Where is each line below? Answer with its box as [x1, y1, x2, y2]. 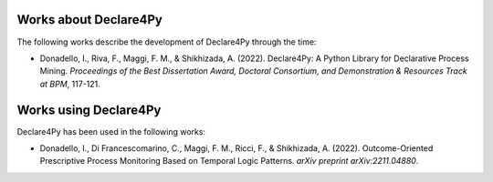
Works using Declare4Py [16, 102, 162, 117]
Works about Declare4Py [16, 12, 163, 27]
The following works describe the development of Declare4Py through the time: [16, 36, 317, 47]
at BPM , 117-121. [39, 78, 100, 89]
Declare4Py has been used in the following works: [16, 126, 205, 136]
